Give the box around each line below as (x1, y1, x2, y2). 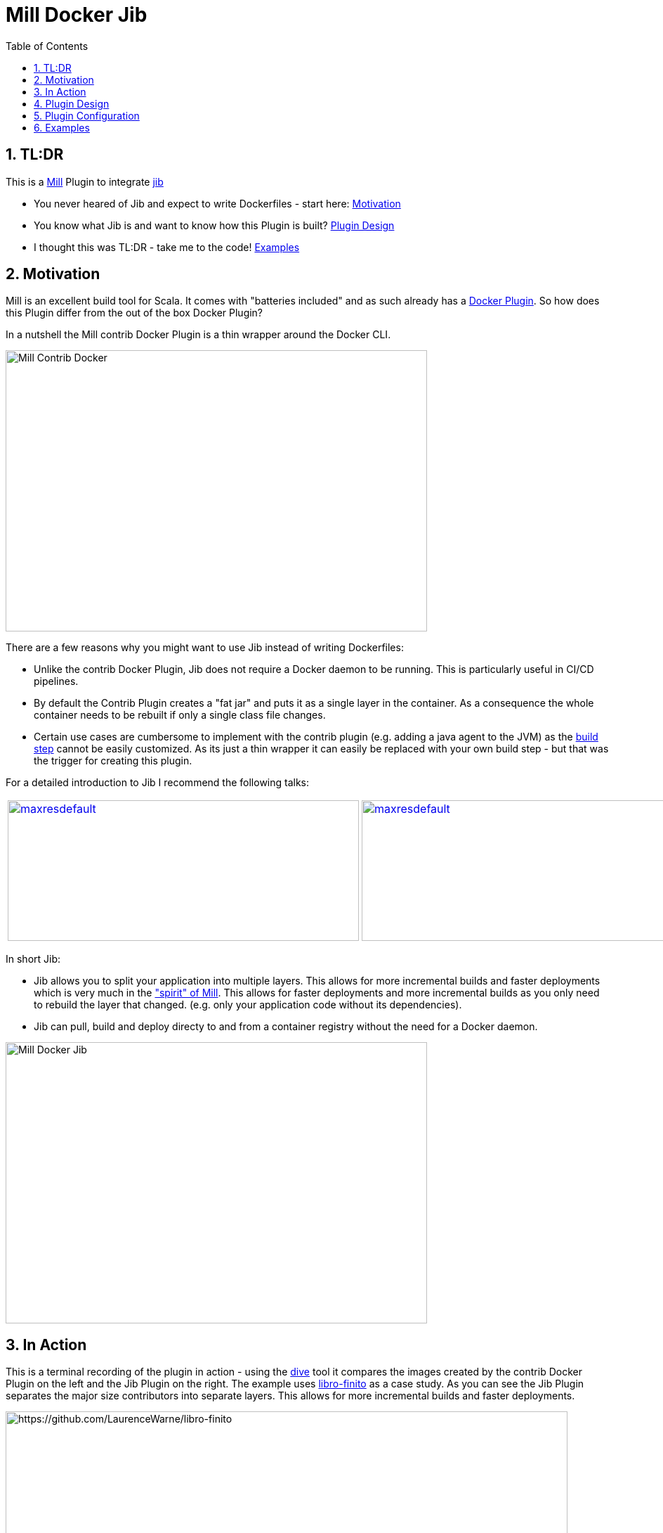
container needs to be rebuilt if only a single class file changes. (34, 709, 326, 721)
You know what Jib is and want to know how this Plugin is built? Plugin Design (34, 219, 395, 231)
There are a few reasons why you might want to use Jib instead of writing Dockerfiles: (6, 641, 404, 654)
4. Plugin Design (34, 97, 110, 110)
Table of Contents (6, 39, 88, 52)
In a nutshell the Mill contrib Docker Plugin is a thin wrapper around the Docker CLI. (6, 328, 391, 341)
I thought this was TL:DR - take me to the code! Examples (34, 240, 300, 253)
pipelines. (34, 675, 79, 688)
